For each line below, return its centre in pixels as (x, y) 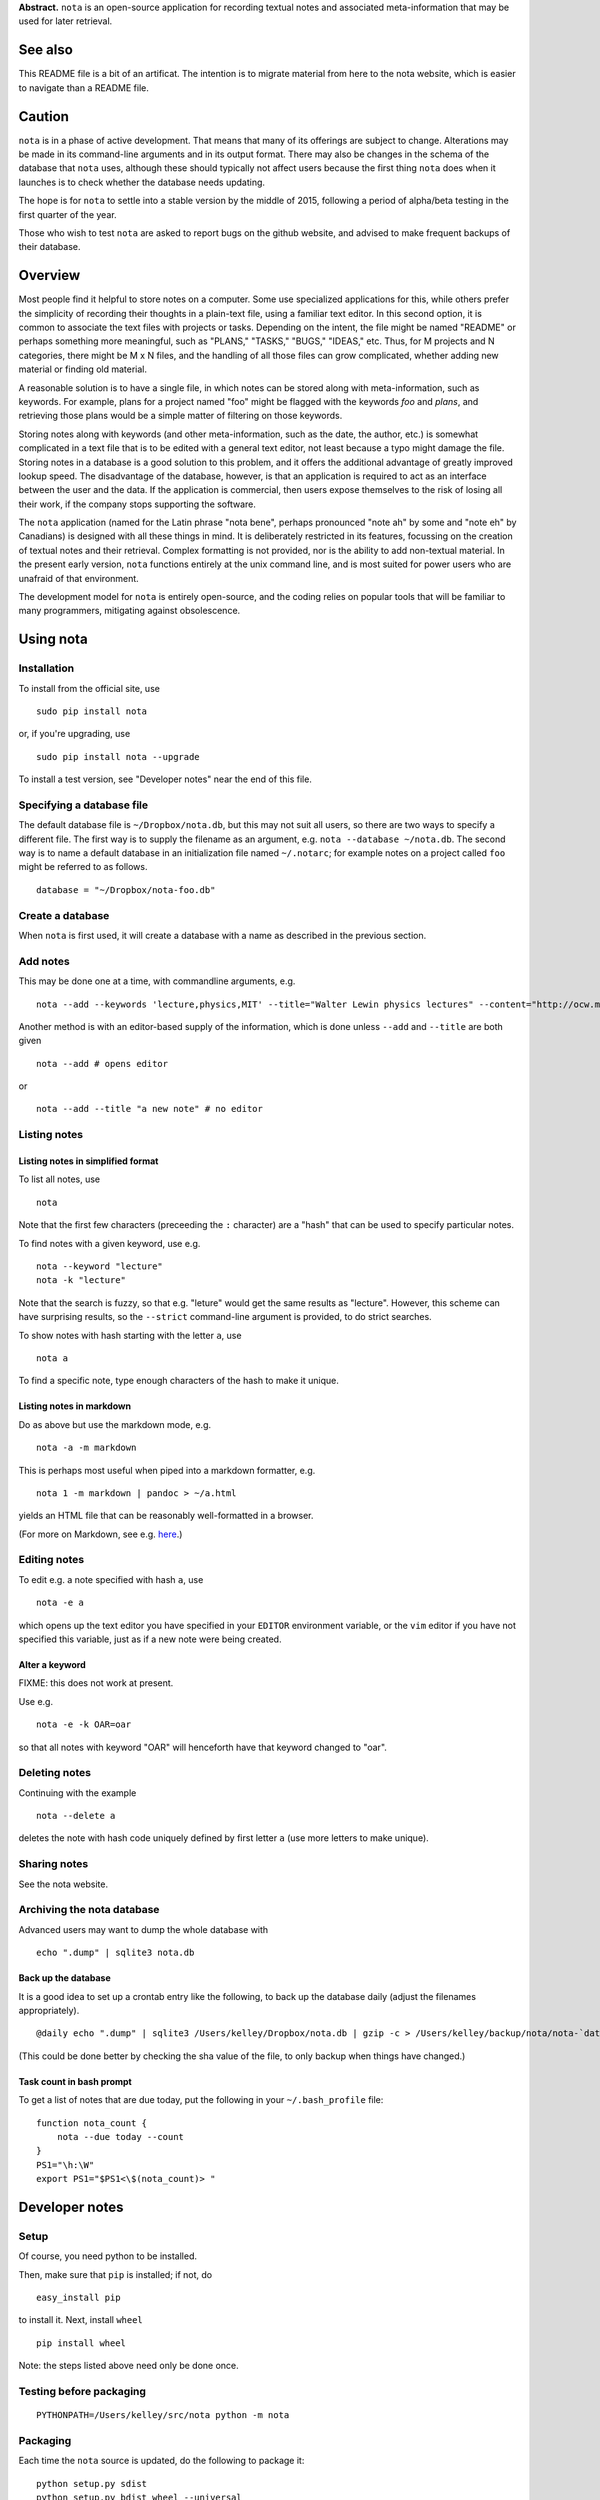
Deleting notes (55, 1773)
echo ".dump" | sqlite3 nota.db (115, 1953)
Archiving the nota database (89, 1910)
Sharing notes (53, 1864)
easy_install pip (78, 2297)
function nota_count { (92, 2123)
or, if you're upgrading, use (74, 734)
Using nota (53, 639)
